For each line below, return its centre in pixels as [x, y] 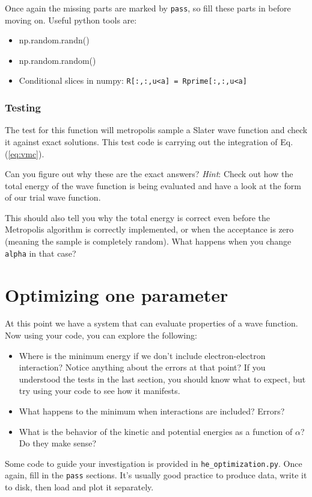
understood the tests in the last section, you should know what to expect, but [162, 379]
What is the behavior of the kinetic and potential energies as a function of [156, 431]
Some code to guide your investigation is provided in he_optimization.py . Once [154, 463]
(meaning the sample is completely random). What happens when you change [148, 241]
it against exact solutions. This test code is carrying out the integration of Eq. [149, 141]
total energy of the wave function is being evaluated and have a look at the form [153, 185]
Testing [23, 108]
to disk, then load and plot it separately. [79, 487]
